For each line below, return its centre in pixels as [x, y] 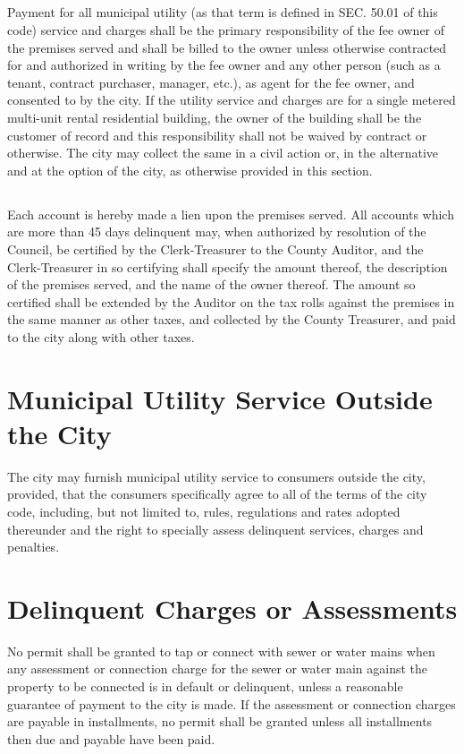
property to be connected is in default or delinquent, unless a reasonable [205, 686]
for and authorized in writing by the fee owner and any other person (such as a [224, 65]
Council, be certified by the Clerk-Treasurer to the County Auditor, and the [215, 248]
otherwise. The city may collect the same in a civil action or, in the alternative [223, 153]
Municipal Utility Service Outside [220, 398]
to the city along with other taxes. [101, 336]
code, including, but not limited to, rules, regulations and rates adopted [204, 511]
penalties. [34, 547]
